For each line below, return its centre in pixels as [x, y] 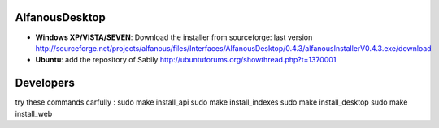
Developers [45, 83]
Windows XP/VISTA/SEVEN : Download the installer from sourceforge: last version [174, 37]
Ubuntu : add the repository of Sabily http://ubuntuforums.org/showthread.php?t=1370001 [186, 60]
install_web [34, 113]
